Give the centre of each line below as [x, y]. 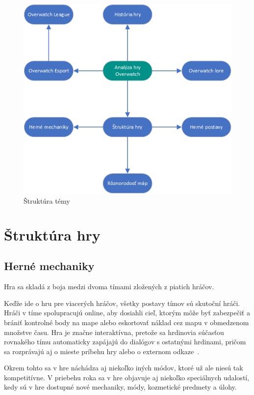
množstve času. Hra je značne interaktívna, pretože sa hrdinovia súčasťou [114, 332]
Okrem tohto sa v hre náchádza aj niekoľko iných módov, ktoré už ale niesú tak [124, 368]
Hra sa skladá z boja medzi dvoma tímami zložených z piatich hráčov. [109, 287]
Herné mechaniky [49, 266]
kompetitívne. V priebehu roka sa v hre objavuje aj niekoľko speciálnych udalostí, [127, 377]
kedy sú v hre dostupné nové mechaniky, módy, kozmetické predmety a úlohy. [120, 387]
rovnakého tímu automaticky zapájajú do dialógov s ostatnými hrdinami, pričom [125, 342]
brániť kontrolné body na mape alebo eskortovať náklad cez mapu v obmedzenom [127, 322]
